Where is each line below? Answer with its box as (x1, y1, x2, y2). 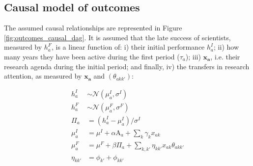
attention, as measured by (4, 71, 82, 81)
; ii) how (214, 42, 239, 52)
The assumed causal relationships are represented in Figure (4, 23, 182, 33)
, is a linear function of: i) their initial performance (51, 42, 205, 52)
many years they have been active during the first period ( (4, 51, 180, 61)
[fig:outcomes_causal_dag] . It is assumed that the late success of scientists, (4, 32, 231, 42)
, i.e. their (210, 51, 240, 61)
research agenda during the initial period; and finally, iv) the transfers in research (4, 61, 250, 71)
